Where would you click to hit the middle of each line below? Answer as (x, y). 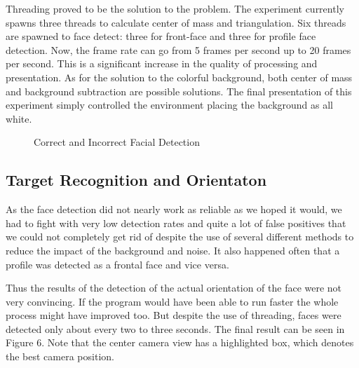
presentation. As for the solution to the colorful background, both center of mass (179, 77)
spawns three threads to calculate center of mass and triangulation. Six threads (176, 22)
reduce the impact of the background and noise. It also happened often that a (173, 250)
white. (19, 118)
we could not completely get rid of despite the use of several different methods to (180, 237)
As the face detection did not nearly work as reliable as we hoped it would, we (174, 209)
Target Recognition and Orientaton (136, 180)
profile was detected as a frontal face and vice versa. (117, 264)
